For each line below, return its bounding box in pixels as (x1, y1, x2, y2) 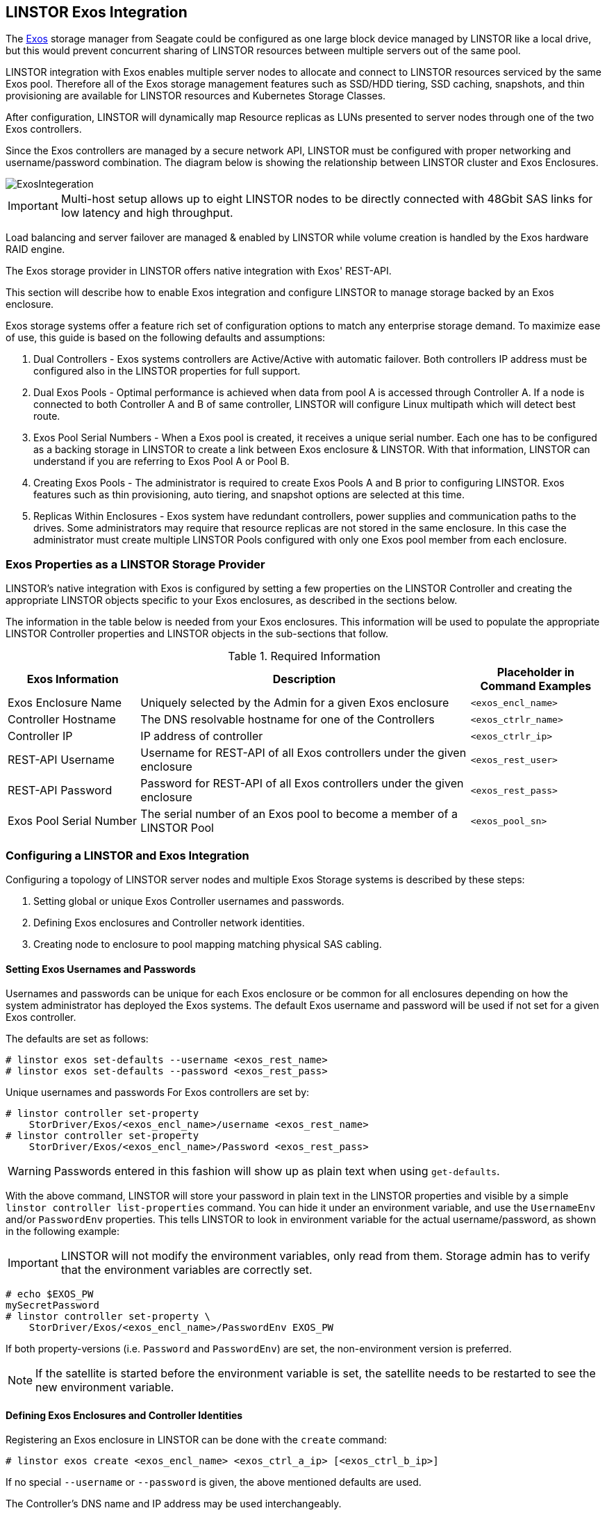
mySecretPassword (6, 1300, 99, 1311)
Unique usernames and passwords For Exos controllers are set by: (6, 1086, 310, 1099)
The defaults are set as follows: (6, 1033, 149, 1045)
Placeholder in (497, 665, 574, 680)
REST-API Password (8, 783, 113, 798)
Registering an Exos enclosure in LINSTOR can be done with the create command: (6, 1434, 388, 1446)
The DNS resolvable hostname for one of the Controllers (140, 712, 435, 727)
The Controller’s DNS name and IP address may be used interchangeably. (6, 1498, 342, 1510)
